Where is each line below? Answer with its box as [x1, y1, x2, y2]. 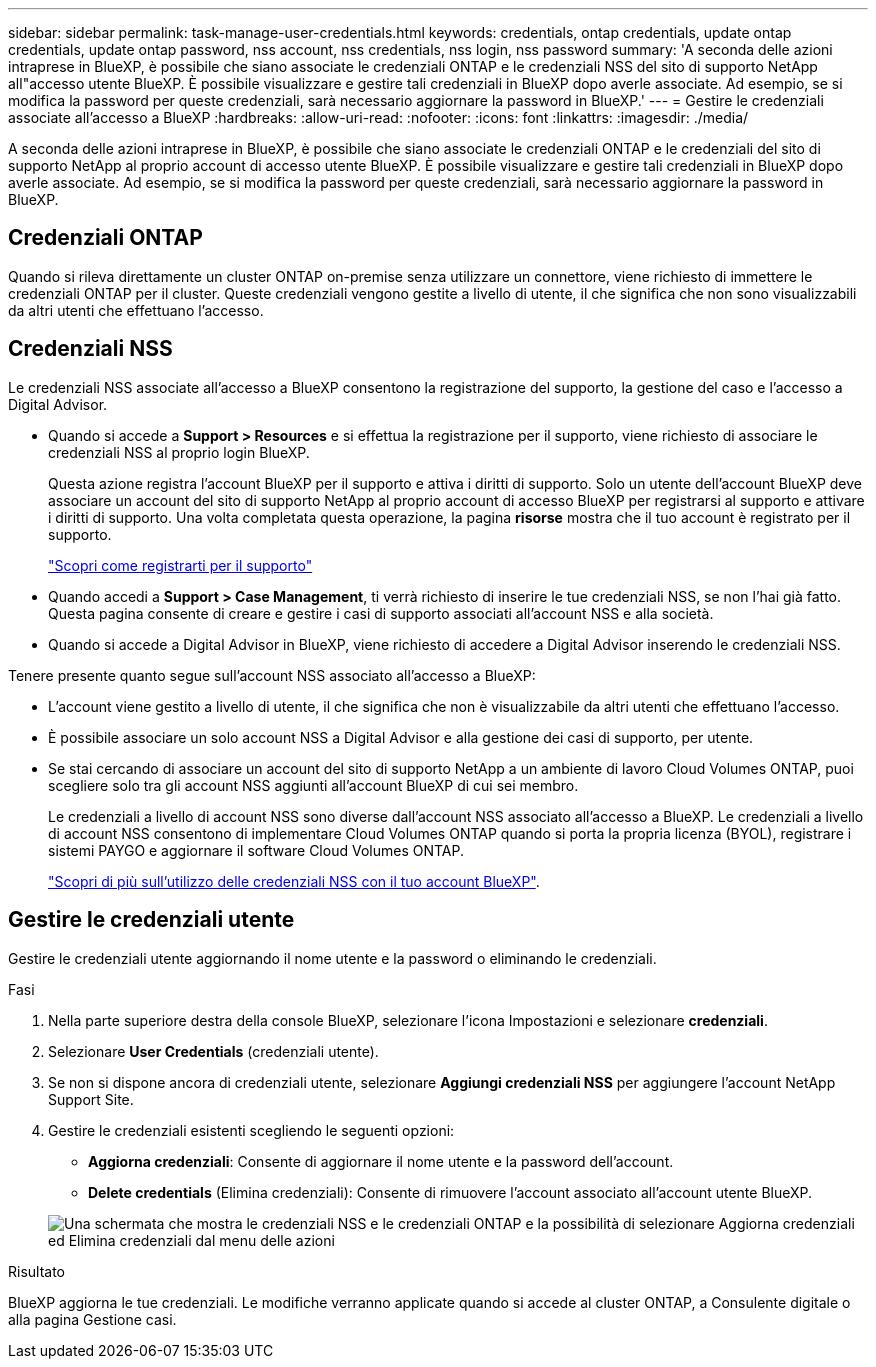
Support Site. [48, 1090, 134, 1108]
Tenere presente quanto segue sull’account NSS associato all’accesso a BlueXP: [8, 666, 536, 684]
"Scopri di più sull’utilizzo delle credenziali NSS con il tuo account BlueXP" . [48, 872, 540, 890]
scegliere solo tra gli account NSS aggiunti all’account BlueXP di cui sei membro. [48, 776, 579, 794]
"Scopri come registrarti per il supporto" [48, 556, 313, 574]
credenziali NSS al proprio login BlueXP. [48, 443, 310, 461]
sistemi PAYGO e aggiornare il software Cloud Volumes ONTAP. [48, 841, 464, 859]
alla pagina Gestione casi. [8, 1310, 177, 1328]
